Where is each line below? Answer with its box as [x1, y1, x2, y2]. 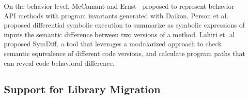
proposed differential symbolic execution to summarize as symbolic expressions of [4, 20, 245, 30]
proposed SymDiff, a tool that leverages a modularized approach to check [4, 39, 222, 49]
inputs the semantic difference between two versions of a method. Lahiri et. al [4, 29, 235, 39]
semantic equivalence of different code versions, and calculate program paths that [4, 48, 245, 58]
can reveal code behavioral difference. [4, 57, 115, 68]
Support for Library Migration [4, 81, 161, 96]
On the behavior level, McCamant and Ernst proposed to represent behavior [4, 1, 234, 11]
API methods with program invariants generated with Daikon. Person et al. [4, 10, 229, 20]
